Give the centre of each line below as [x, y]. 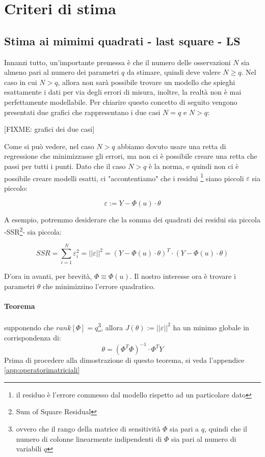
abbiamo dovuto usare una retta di [172, 146]
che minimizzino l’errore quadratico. [99, 286]
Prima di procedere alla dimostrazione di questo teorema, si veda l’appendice [124, 360]
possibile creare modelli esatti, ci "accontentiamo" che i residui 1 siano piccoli [124, 177]
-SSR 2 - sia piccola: [33, 231]
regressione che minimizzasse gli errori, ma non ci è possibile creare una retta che [131, 156]
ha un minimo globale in [211, 327]
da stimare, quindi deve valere [174, 72]
